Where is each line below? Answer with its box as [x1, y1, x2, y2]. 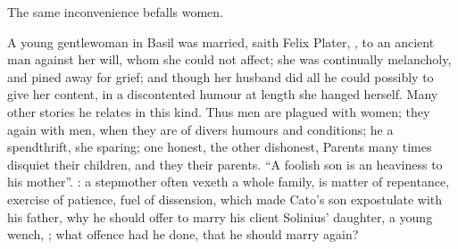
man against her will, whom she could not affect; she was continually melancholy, [7, 50, 452, 69]
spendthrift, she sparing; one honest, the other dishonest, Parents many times [7, 137, 432, 156]
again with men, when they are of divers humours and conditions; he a [7, 120, 394, 138]
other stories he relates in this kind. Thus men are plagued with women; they [7, 102, 430, 120]
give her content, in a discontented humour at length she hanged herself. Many [7, 85, 438, 104]
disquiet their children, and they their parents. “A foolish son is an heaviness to [7, 154, 443, 173]
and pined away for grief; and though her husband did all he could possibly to [7, 67, 434, 86]
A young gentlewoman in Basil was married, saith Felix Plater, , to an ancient [7, 32, 435, 51]
